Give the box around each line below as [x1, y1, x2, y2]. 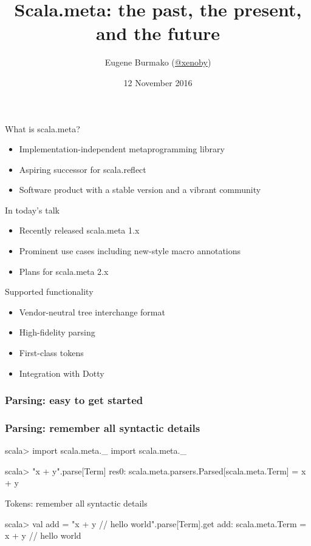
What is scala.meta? [5, 122, 80, 135]
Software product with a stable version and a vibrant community [19, 183, 261, 196]
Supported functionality [5, 285, 94, 298]
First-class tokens [19, 346, 84, 359]
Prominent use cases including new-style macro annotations [19, 244, 241, 257]
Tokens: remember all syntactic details [5, 497, 148, 510]
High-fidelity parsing [19, 326, 95, 339]
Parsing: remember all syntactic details [5, 420, 200, 435]
